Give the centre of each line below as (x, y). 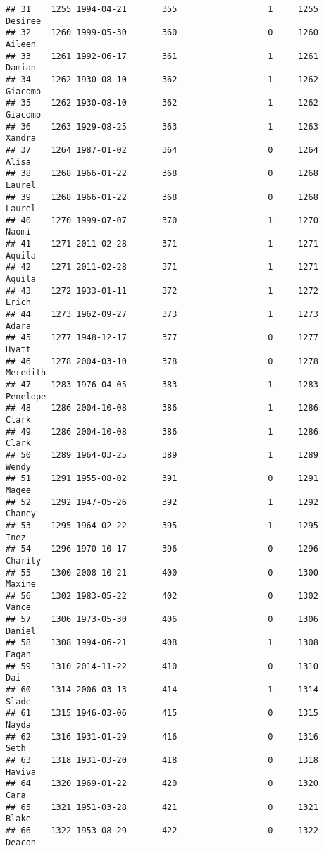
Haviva (21, 772)
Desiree (24, 21)
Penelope (26, 396)
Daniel (21, 631)
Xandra (21, 138)
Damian (21, 68)
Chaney (21, 514)
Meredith (26, 373)
